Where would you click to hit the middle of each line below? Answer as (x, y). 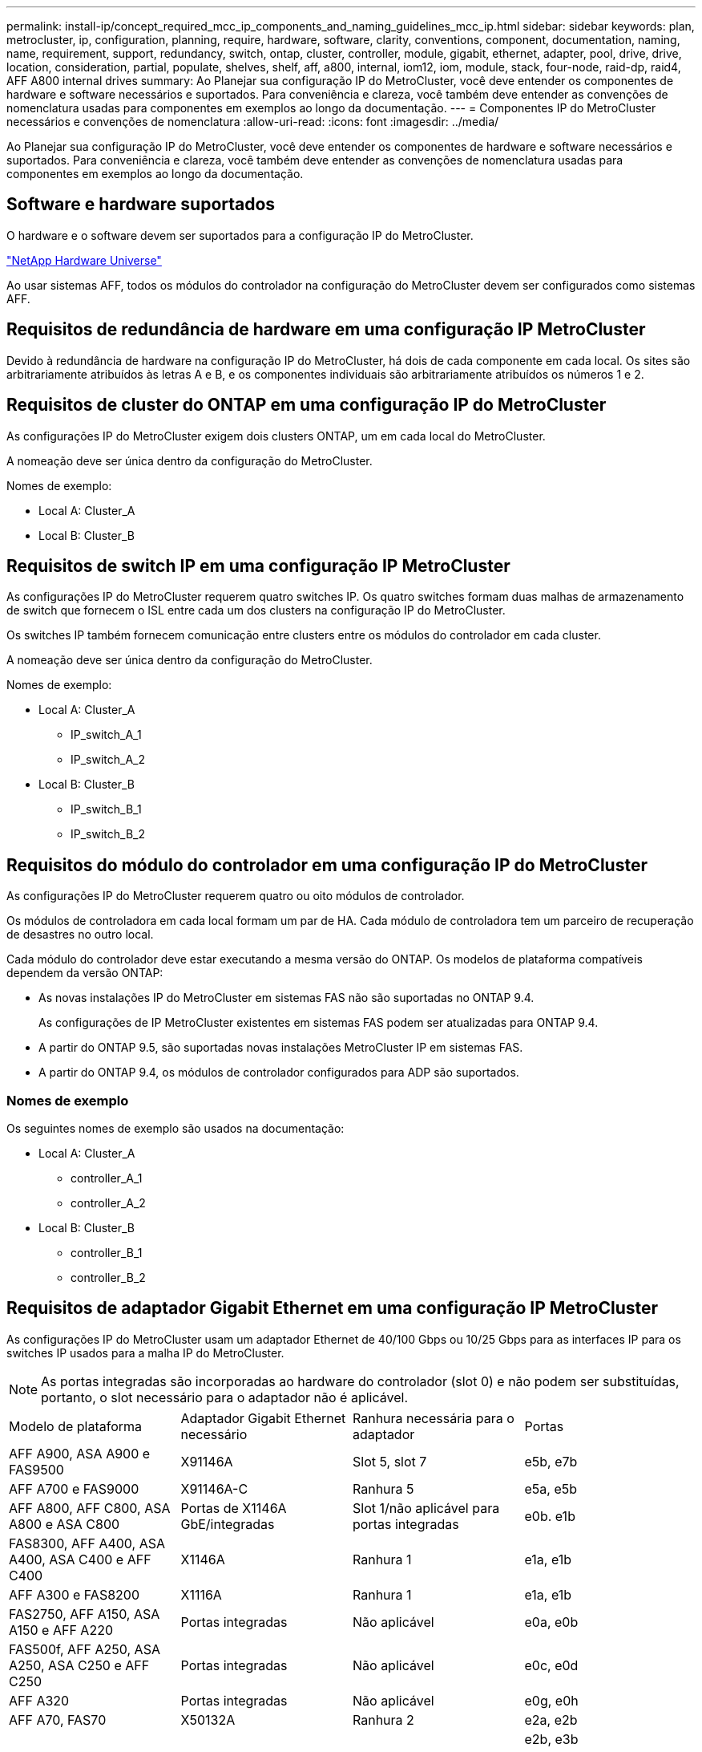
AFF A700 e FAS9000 (74, 1488)
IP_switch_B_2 (108, 834)
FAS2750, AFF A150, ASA (85, 1614)
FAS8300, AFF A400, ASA (87, 1543)
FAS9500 (36, 1469)
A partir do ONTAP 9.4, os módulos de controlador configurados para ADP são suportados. (279, 1073)
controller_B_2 (108, 1277)
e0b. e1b (550, 1516)
